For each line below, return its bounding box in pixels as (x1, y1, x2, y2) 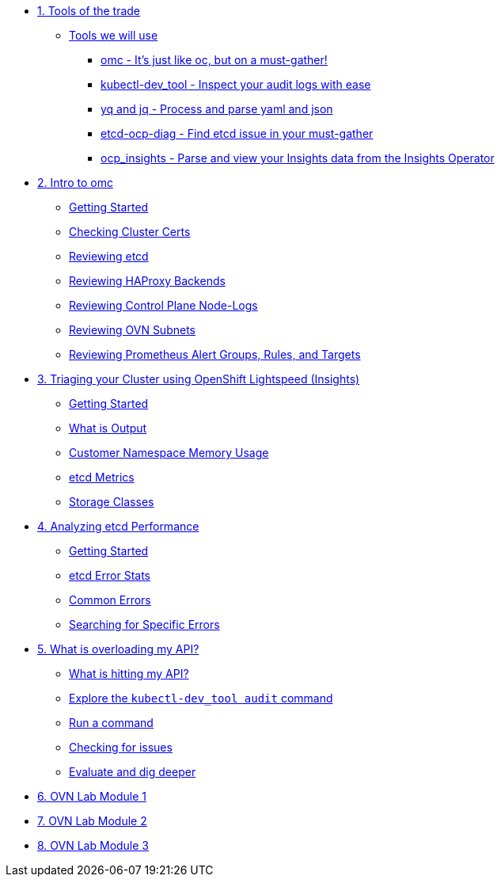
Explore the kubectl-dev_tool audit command (69, 691, 333, 705)
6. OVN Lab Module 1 (37, 790, 146, 803)
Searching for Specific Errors (69, 618, 220, 631)
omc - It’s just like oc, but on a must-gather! (101, 53, 328, 67)
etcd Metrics (69, 470, 135, 484)
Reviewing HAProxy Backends (69, 274, 226, 287)
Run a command (69, 716, 154, 729)
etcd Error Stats (69, 569, 150, 582)
